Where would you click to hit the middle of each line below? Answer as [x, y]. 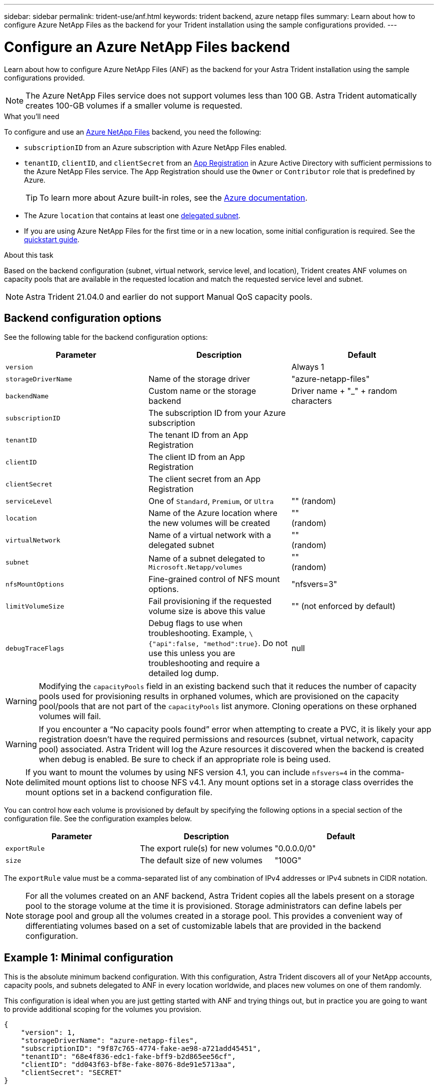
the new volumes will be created [209, 523]
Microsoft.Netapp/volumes [195, 567]
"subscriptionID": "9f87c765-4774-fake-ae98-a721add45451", [141, 1049]
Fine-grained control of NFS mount [214, 579]
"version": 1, [48, 1033]
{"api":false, [174, 644]
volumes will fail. [70, 716]
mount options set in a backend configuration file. [119, 792]
